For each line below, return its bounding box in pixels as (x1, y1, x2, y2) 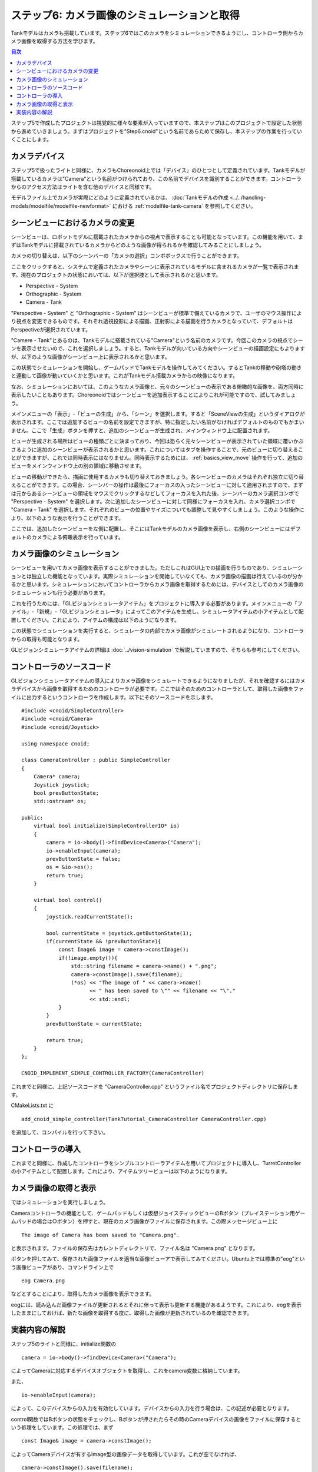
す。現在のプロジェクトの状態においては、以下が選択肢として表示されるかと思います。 (11, 271, 221, 279)
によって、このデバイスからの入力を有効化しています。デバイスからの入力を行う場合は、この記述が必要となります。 (11, 1405, 293, 1412)
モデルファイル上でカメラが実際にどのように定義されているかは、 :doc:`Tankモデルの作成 (11, 194, 229, 201)
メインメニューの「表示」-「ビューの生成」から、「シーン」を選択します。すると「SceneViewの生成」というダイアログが (11, 410, 306, 417)
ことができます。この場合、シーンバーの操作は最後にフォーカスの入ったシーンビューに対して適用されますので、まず (21, 482, 303, 489)
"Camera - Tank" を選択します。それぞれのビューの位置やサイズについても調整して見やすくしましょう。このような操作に (11, 506, 304, 513)
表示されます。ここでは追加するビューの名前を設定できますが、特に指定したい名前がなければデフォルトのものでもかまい (11, 419, 304, 426)
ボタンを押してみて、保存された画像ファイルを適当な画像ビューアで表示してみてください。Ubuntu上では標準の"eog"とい (11, 1255, 306, 1262)
